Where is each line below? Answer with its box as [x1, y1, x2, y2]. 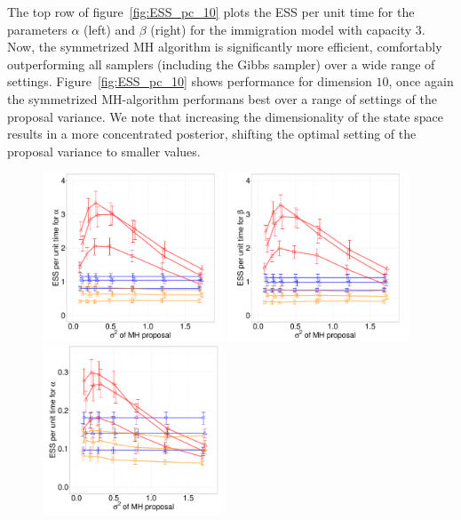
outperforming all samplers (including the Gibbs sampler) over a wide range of [7, 54, 435, 73]
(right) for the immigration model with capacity [150, 20, 412, 38]
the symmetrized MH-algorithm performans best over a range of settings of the [7, 89, 437, 108]
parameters [7, 20, 68, 38]
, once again [388, 72, 454, 91]
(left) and [83, 20, 136, 38]
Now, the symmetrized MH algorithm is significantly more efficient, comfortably [7, 37, 442, 56]
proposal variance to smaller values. [7, 141, 201, 160]
